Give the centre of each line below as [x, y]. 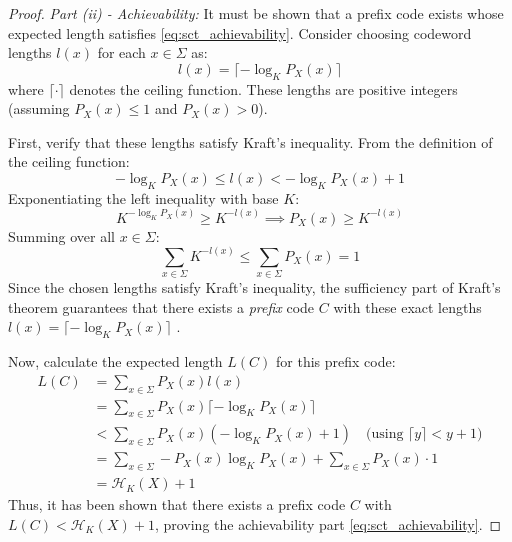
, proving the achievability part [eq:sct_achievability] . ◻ [328, 523]
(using [385, 434]
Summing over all [61, 235]
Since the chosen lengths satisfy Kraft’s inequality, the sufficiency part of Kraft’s [254, 287]
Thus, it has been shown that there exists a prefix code [177, 504]
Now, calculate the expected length [115, 361]
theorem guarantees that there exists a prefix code [161, 306]
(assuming [39, 108]
